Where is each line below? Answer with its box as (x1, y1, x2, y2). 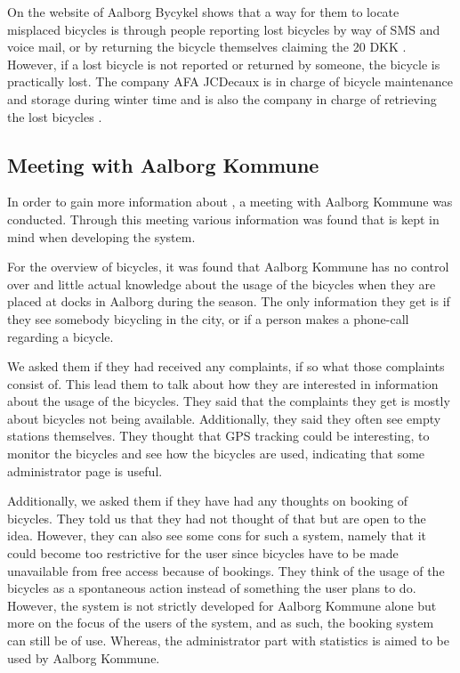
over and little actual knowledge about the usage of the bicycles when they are (7, 274, 436, 293)
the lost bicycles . (7, 107, 102, 126)
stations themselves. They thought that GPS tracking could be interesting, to (7, 426, 430, 445)
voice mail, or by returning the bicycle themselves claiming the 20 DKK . (7, 37, 407, 56)
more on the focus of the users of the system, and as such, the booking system (7, 613, 434, 632)
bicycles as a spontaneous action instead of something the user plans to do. (7, 579, 416, 597)
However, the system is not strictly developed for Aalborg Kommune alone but (7, 596, 437, 614)
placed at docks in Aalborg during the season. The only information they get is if (7, 292, 450, 311)
